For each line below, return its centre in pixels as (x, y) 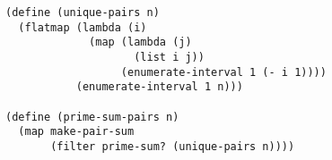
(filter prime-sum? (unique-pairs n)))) (173, 146)
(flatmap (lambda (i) (83, 27)
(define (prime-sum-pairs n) (92, 117)
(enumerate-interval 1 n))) (159, 87)
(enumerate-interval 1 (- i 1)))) (223, 72)
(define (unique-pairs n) (83, 13)
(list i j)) (169, 57)
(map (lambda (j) (140, 42)
